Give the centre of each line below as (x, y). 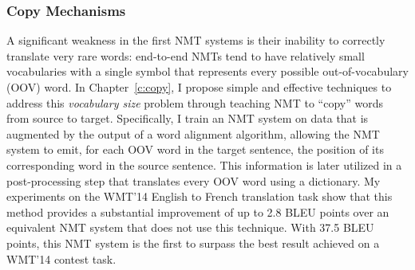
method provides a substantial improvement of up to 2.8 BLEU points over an (198, 211)
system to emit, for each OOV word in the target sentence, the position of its (195, 149)
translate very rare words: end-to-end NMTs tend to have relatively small (186, 55)
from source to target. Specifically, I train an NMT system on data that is (188, 118)
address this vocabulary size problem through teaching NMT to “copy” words (195, 102)
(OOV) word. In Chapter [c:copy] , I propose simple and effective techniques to (199, 87)
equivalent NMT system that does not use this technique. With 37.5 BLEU (190, 227)
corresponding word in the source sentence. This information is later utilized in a (204, 164)
